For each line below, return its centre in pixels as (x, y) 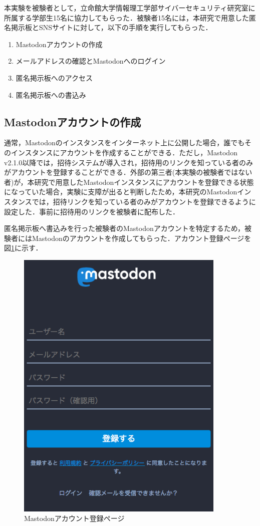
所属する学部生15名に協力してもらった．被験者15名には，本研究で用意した (126, 17)
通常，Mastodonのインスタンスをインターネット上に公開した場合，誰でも (124, 143)
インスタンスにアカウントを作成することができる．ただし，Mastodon (124, 152)
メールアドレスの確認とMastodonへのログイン (91, 61)
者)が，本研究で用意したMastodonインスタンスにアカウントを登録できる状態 (129, 182)
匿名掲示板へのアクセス (54, 77)
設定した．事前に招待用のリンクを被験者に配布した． (92, 211)
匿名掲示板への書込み (51, 94)
